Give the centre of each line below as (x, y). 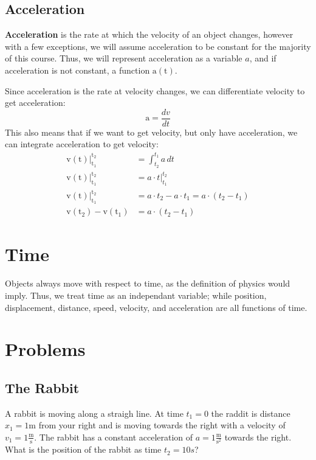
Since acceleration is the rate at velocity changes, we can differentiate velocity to (155, 90)
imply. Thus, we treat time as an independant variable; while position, (136, 295)
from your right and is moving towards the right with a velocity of (162, 425)
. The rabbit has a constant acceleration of (114, 437)
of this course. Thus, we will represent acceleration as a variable (124, 58)
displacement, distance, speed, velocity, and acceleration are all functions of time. (156, 307)
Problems (45, 349)
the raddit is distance (251, 413)
